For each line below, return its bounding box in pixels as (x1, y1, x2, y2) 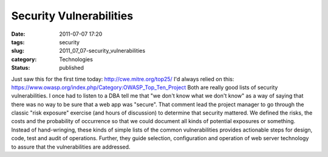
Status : (11, 64, 30, 72)
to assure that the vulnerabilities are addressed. (11, 143, 131, 150)
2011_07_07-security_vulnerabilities (59, 47, 146, 55)
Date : (11, 30, 26, 38)
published (59, 64, 84, 72)
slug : (11, 47, 24, 55)
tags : (11, 38, 25, 45)
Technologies (59, 55, 94, 63)
